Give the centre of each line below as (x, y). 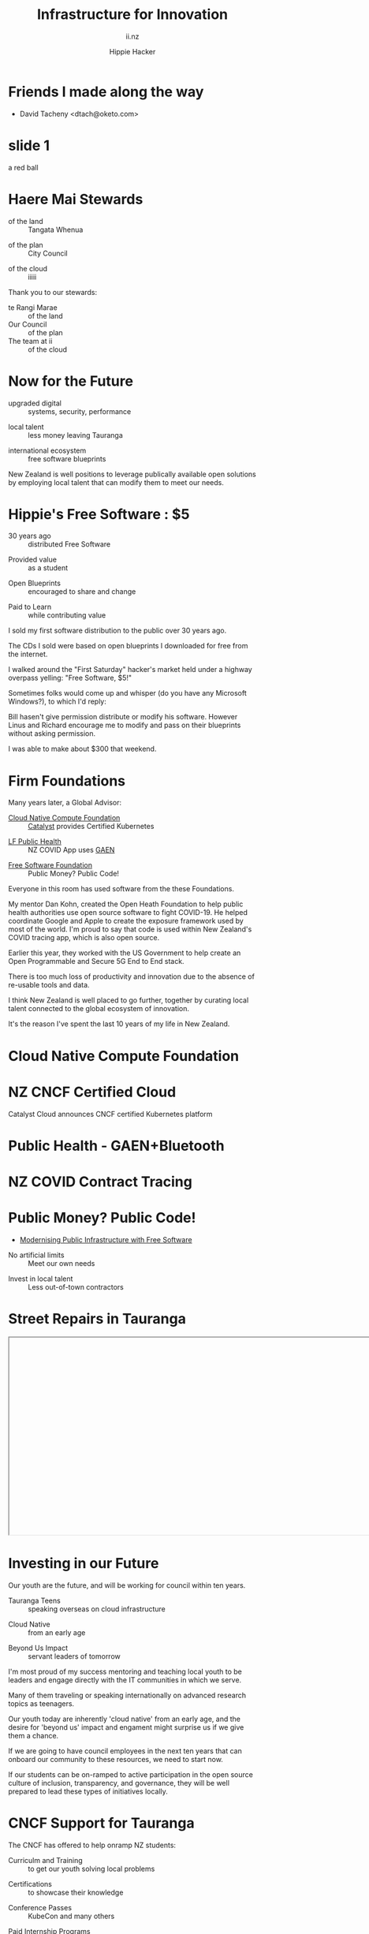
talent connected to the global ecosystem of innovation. (99, 1009)
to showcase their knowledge (76, 1892)
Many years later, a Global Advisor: (65, 803)
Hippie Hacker (132, 51)
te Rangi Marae (33, 307)
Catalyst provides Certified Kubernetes (91, 827)
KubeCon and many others (71, 1916)
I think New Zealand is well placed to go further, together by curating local (129, 1000)
